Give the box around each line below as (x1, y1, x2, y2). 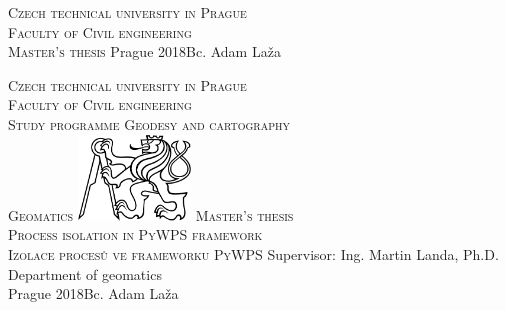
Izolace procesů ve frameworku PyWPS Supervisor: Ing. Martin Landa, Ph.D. (8, 244, 499, 265)
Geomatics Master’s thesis (8, 204, 294, 225)
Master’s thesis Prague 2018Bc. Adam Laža (8, 41, 281, 62)
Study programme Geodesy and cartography (8, 113, 291, 134)
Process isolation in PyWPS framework (8, 224, 263, 245)
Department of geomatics (8, 263, 162, 284)
